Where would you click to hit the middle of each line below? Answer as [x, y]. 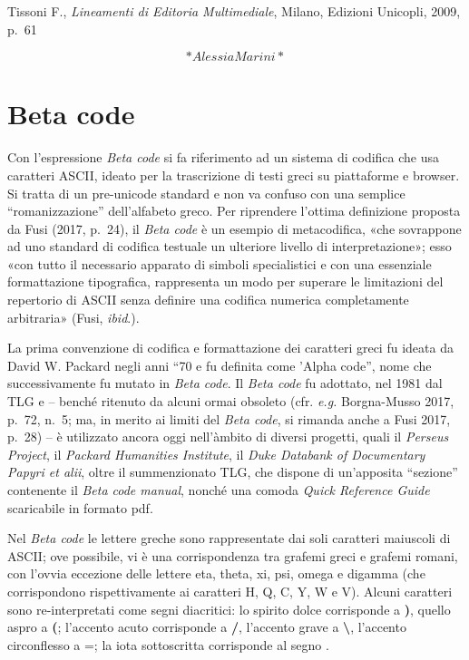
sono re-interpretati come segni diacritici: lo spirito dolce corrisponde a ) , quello [229, 609]
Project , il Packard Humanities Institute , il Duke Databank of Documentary [216, 454]
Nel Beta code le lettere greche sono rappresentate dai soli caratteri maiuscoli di [229, 538]
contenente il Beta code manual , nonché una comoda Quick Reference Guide [219, 490]
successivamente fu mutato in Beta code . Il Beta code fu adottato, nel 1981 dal [225, 383]
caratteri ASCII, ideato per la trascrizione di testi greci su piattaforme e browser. [234, 175]
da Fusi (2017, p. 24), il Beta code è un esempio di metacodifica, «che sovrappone [234, 228]
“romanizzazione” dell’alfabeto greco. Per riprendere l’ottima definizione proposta [234, 211]
